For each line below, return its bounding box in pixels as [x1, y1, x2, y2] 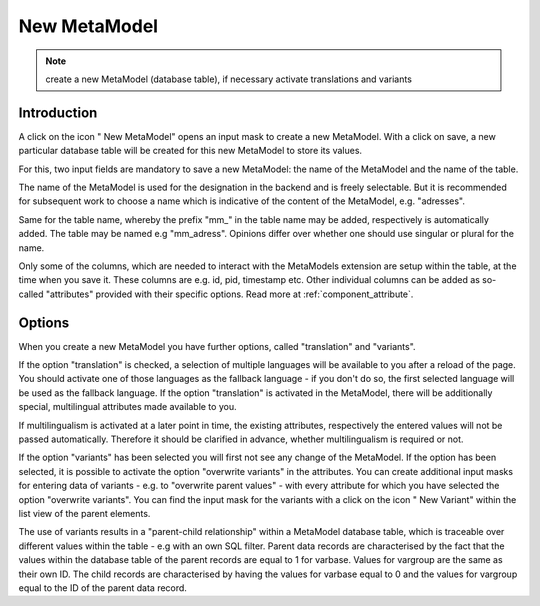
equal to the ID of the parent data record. [18, 581, 187, 594]
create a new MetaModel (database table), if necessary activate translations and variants [45, 73, 412, 85]
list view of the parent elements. [18, 507, 151, 519]
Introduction [18, 104, 98, 121]
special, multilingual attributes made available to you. [18, 401, 237, 413]
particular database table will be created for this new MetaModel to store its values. [18, 145, 363, 157]
